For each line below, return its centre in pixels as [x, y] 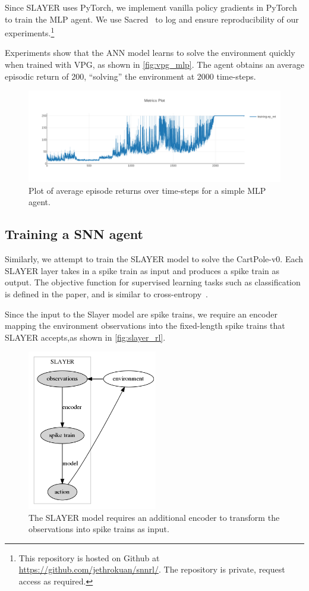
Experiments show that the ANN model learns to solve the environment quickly [150, 53]
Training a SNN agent [74, 234]
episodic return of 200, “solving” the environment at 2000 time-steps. [130, 76]
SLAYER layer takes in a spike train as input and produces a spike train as [142, 270]
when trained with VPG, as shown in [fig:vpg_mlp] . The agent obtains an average [154, 65]
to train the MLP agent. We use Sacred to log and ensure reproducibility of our [152, 19]
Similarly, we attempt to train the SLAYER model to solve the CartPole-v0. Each [154, 259]
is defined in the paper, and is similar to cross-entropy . [107, 294]
